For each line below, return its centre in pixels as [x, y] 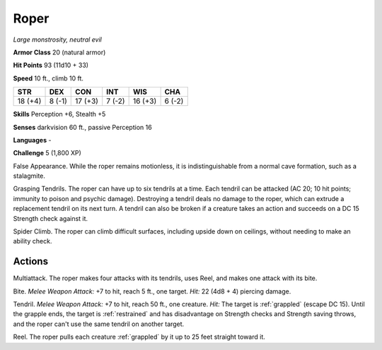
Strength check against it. [51, 218]
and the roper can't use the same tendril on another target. [99, 324]
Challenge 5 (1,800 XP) [47, 153]
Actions [31, 261]
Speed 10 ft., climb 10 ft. [48, 78]
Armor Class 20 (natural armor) [59, 52]
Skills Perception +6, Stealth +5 [59, 114]
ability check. [33, 241]
